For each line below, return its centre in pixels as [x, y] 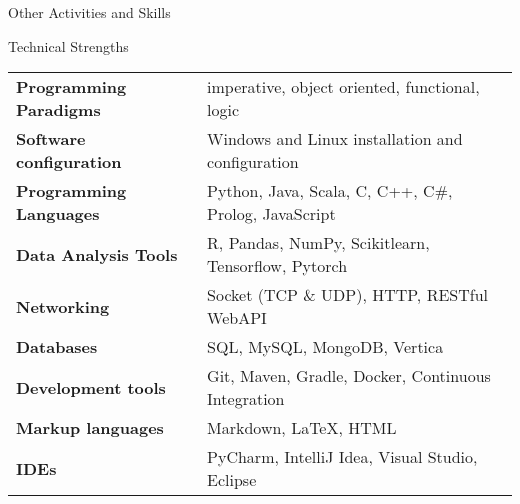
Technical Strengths [68, 45]
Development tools [91, 387]
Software [51, 139]
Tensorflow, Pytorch [277, 266]
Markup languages [90, 428]
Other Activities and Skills [89, 12]
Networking [63, 306]
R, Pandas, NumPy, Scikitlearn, [318, 243]
